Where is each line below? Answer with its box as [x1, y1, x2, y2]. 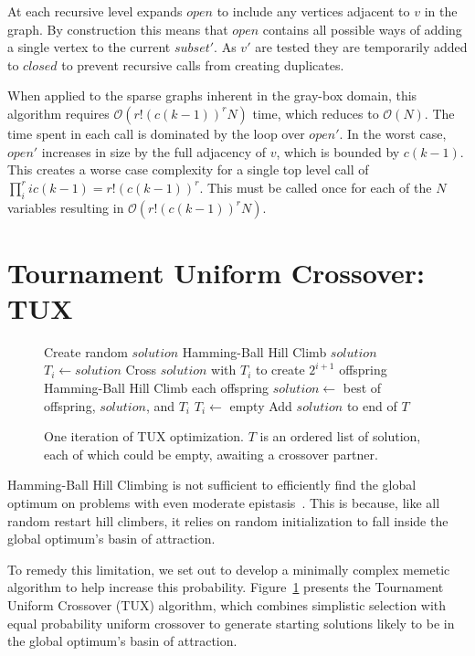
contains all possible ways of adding [262, 19, 462, 38]
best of [343, 378, 382, 397]
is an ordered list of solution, [259, 427, 421, 446]
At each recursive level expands [7, 2, 183, 20]
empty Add [229, 396, 292, 415]
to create [256, 360, 305, 379]
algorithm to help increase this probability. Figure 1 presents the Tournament [7, 577, 444, 597]
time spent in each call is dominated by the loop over [7, 123, 305, 143]
